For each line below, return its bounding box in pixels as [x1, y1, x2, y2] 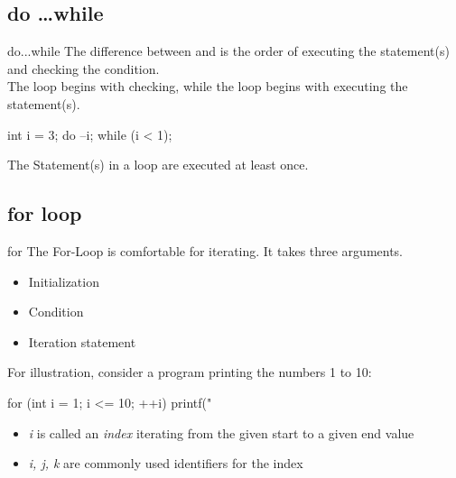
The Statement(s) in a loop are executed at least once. [7, 155, 309, 174]
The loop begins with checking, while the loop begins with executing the [7, 77, 408, 96]
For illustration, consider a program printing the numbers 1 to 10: [7, 363, 372, 381]
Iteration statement [28, 332, 136, 351]
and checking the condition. [7, 59, 160, 78]
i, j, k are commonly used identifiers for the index [28, 454, 303, 473]
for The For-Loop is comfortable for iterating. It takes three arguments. [7, 241, 404, 260]
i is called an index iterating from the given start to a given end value [28, 423, 414, 442]
